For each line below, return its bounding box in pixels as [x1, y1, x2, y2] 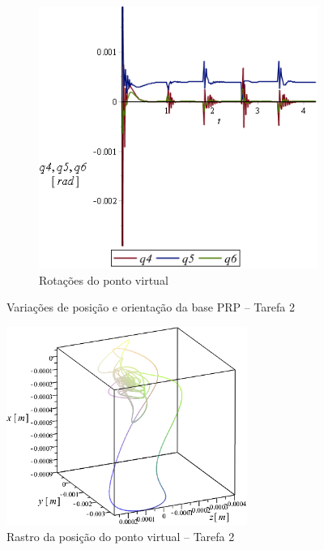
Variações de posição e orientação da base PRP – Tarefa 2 [6, 299, 295, 316]
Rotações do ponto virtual [39, 271, 168, 288]
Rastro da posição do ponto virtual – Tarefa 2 [6, 528, 235, 545]
